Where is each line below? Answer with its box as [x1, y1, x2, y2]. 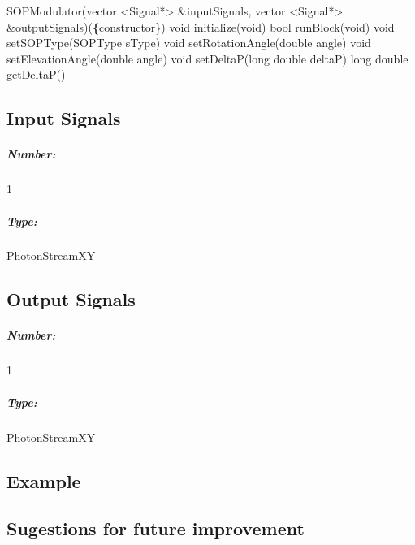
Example [6, 468, 81, 493]
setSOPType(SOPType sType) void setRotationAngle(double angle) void [6, 34, 371, 51]
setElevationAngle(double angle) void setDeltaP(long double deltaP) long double [6, 50, 409, 67]
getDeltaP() [6, 66, 66, 83]
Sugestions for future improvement [6, 516, 305, 541]
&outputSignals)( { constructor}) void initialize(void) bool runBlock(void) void [6, 18, 395, 35]
